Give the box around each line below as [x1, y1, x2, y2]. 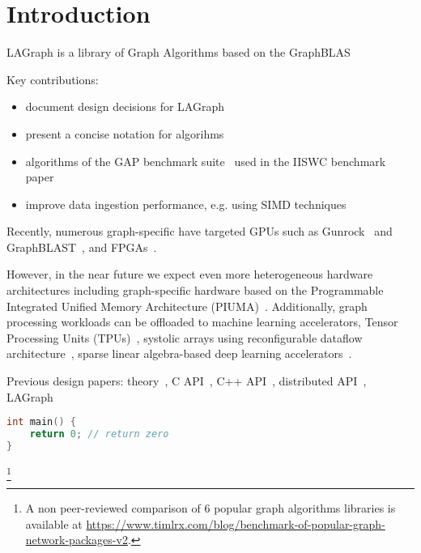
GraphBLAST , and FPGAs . [6, 238, 157, 255]
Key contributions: [6, 70, 99, 87]
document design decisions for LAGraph [25, 98, 225, 115]
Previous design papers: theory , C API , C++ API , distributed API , [6, 372, 367, 389]
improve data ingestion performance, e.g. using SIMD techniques [25, 195, 347, 212]
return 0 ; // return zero [29, 428, 169, 440]
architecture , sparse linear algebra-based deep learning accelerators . [6, 345, 352, 362]
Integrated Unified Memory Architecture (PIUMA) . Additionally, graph [6, 297, 368, 314]
